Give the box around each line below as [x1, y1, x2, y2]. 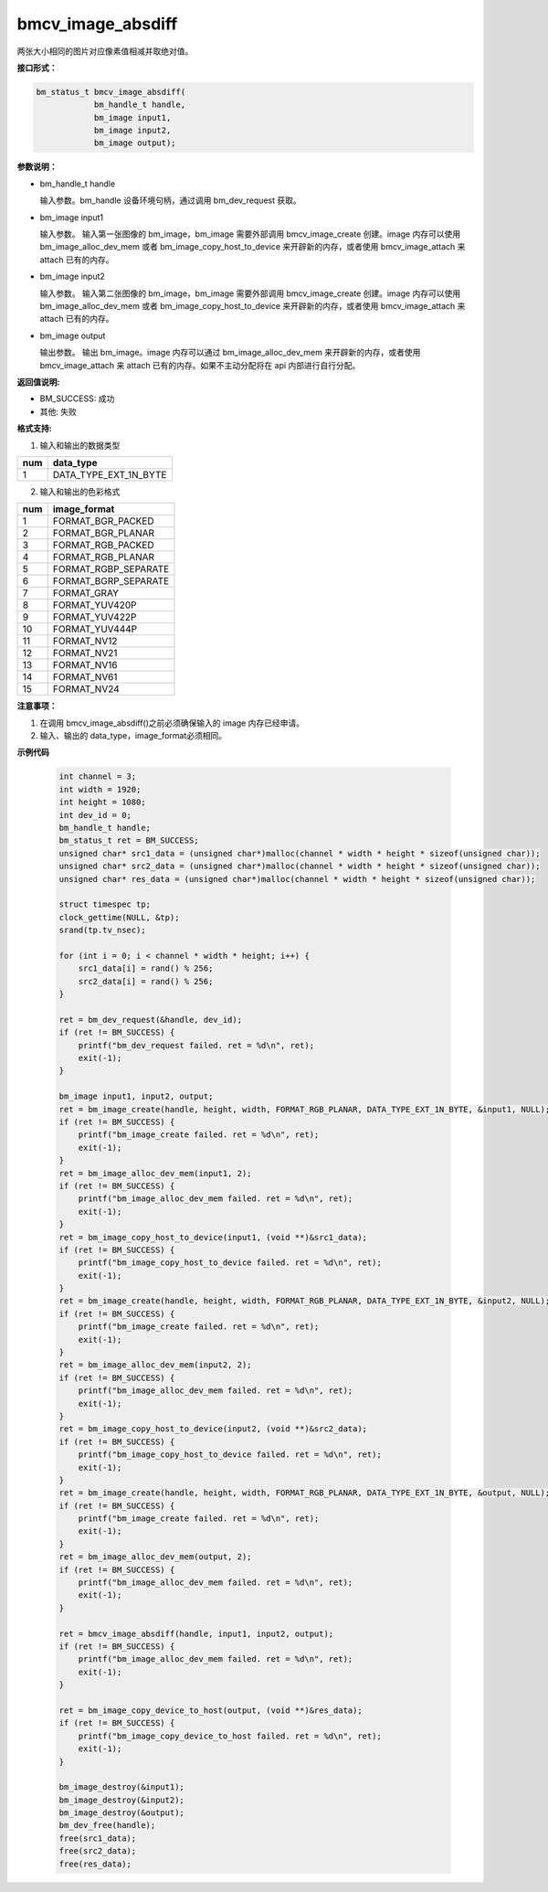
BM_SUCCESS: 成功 [39, 393, 115, 404]
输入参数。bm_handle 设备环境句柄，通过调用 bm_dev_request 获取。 [39, 195, 301, 206]
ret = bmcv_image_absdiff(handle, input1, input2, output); [58, 1628, 334, 1639]
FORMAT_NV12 [52, 635, 118, 648]
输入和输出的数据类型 [39, 440, 121, 451]
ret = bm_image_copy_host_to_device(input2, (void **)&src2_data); [58, 1424, 368, 1434]
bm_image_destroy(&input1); [58, 1782, 184, 1792]
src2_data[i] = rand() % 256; [78, 976, 214, 986]
